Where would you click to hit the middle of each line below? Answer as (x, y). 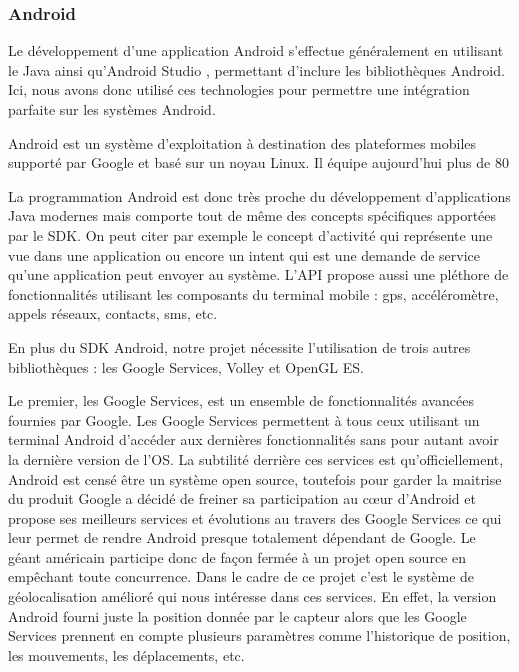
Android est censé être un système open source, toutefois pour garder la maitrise (255, 478)
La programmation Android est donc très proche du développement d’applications (259, 195)
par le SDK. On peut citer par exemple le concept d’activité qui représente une (250, 234)
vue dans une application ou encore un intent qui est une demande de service (244, 254)
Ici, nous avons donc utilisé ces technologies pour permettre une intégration (239, 89)
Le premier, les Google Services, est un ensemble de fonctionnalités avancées (241, 400)
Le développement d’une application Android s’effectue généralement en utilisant (256, 50)
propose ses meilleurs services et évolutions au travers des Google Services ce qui (255, 517)
